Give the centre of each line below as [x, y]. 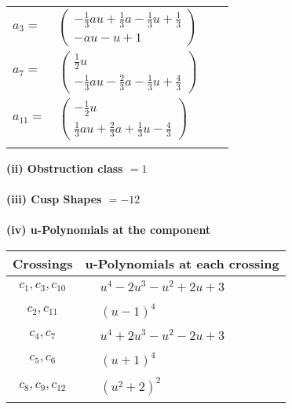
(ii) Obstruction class [65, 168]
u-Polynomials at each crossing [182, 263]
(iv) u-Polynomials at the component [109, 230]
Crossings [43, 263]
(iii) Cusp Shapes [54, 199]
